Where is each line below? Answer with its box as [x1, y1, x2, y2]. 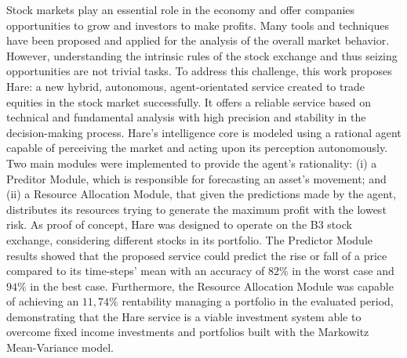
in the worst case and [292, 262, 394, 279]
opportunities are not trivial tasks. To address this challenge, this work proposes [6, 63, 392, 79]
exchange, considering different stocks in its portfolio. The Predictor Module [6, 231, 372, 248]
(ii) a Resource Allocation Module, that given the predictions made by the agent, [6, 186, 397, 202]
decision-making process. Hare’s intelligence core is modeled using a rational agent [6, 124, 402, 140]
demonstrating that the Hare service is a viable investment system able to [6, 308, 362, 324]
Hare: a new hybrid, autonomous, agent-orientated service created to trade [6, 78, 365, 94]
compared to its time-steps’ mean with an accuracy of [6, 262, 265, 279]
